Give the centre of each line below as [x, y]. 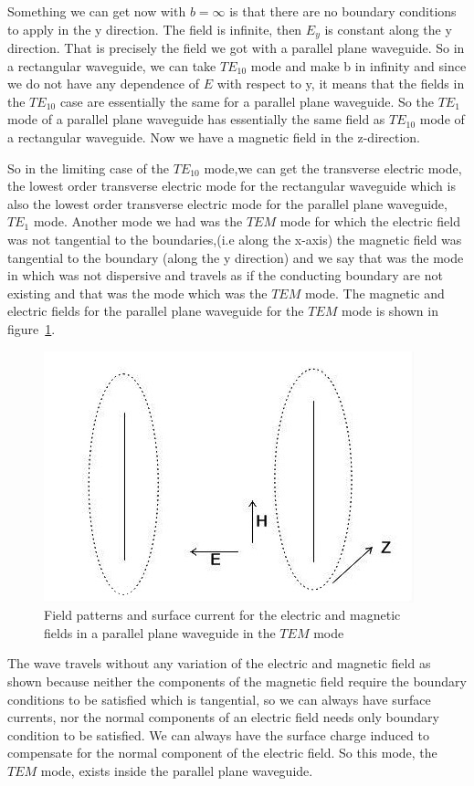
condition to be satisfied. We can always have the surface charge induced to [218, 734]
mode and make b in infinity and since [358, 65]
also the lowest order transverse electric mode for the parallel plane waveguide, [227, 203]
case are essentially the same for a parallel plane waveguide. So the [247, 101]
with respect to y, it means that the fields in [341, 84]
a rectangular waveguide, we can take [112, 65]
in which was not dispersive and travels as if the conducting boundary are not [225, 275]
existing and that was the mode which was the [137, 293]
